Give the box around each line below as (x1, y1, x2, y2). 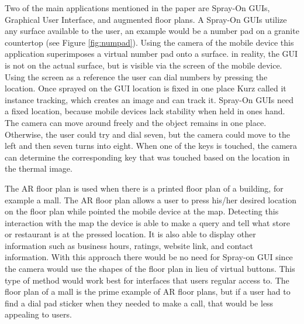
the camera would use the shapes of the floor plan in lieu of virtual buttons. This (5, 262, 295, 275)
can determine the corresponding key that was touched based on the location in (5, 151, 290, 163)
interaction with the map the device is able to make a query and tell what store (5, 216, 290, 228)
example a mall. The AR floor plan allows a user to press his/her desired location (5, 193, 296, 206)
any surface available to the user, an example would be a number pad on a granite (5, 25, 299, 37)
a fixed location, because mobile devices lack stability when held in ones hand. (5, 105, 285, 117)
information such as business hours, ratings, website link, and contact (5, 239, 254, 251)
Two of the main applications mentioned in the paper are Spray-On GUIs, (5, 2, 270, 13)
